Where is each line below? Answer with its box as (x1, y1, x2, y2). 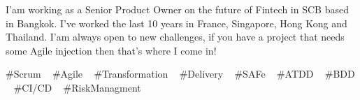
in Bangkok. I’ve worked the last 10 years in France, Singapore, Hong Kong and (6, 15, 347, 30)
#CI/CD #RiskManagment (13, 80, 141, 94)
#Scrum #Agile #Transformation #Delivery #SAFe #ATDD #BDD (6, 66, 355, 81)
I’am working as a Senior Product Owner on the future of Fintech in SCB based (6, 2, 349, 16)
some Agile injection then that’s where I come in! (6, 43, 217, 57)
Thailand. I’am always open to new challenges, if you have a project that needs (6, 29, 345, 44)
